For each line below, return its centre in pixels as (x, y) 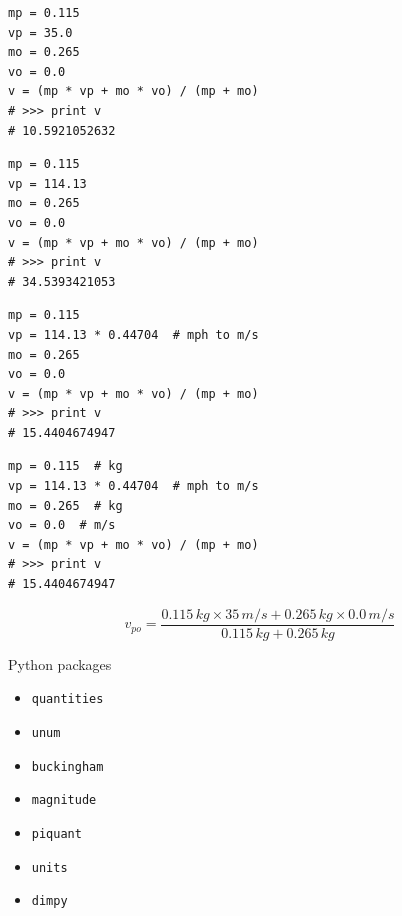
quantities (67, 699)
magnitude (64, 800)
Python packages (60, 663)
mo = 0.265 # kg (65, 505)
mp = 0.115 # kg (65, 466)
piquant (56, 833)
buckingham (67, 766)
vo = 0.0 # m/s (62, 525)
